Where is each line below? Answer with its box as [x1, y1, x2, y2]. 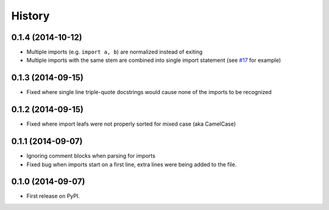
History [11, 9, 50, 22]
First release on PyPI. [26, 192, 80, 200]
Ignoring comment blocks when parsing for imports [26, 152, 155, 160]
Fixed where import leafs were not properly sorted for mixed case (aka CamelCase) [26, 120, 236, 127]
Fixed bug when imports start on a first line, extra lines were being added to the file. [26, 161, 237, 168]
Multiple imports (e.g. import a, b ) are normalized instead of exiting [26, 49, 203, 56]
